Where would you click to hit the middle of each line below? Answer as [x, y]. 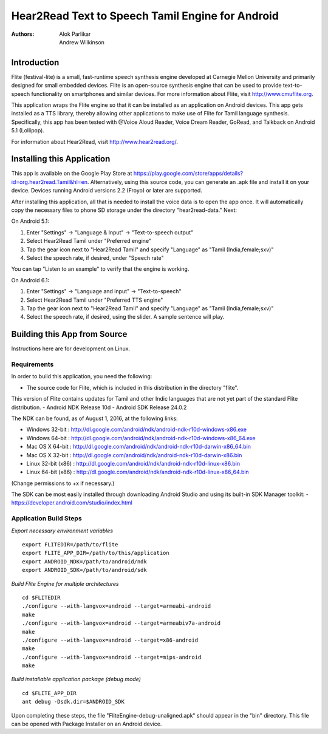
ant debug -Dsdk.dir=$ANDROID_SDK [73, 702]
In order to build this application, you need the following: [82, 376]
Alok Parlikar [75, 34]
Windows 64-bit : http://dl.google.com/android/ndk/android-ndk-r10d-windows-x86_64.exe [141, 438]
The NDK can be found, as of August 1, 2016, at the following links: [95, 418]
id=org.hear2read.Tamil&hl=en [50, 182]
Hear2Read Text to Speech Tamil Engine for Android [145, 16]
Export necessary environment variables [62, 531]
